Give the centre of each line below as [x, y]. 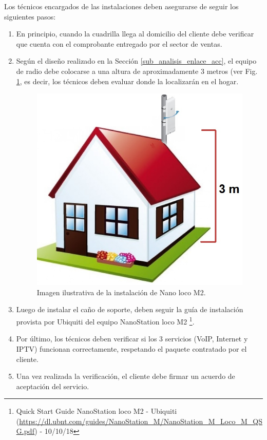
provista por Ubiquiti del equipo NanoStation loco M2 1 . [105, 321]
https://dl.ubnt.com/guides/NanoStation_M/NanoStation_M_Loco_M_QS [141, 421]
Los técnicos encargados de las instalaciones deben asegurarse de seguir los [121, 6]
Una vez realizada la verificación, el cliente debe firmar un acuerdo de [126, 376]
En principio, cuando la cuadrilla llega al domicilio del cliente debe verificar [135, 34]
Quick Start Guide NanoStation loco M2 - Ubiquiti [97, 411]
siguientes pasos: [30, 16]
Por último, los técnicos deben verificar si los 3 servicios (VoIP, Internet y [132, 339]
